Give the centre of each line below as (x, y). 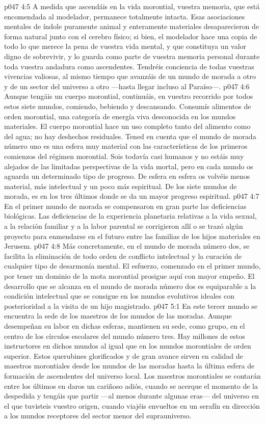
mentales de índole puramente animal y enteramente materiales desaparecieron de (132, 26)
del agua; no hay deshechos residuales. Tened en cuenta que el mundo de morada (130, 136)
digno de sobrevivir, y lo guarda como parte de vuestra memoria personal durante (132, 56)
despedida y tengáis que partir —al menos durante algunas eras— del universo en (131, 396)
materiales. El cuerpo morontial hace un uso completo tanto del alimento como (127, 126)
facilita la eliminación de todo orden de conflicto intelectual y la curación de (123, 256)
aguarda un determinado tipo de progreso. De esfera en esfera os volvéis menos (127, 176)
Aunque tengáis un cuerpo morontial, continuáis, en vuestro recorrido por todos (129, 96)
